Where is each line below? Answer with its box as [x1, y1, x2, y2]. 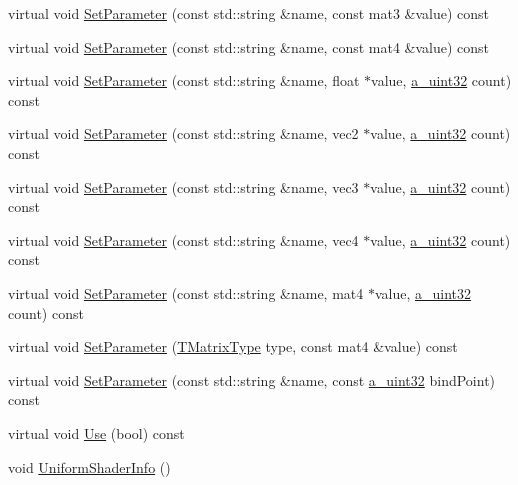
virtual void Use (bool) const [8, 422, 185, 443]
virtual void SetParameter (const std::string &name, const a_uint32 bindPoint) [8, 369, 496, 390]
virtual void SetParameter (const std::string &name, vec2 [8, 123, 359, 144]
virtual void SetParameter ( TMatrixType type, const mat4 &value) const [8, 336, 458, 357]
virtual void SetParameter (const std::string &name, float [8, 70, 360, 91]
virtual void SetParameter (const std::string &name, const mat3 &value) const [8, 3, 490, 23]
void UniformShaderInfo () [8, 456, 171, 477]
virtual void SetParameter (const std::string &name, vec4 [8, 229, 359, 250]
